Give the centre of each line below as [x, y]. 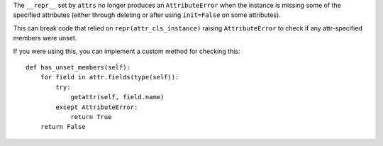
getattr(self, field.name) [117, 97]
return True [91, 117]
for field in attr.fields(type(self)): [110, 77]
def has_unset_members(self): [78, 67]
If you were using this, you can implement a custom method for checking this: [127, 51]
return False [63, 127]
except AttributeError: [97, 107]
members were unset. [45, 38]
